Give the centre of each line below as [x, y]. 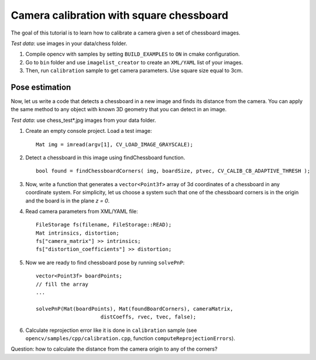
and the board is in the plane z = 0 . [68, 200]
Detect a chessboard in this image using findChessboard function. [105, 157]
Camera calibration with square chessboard [119, 15]
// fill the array [62, 284]
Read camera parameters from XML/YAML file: [82, 211]
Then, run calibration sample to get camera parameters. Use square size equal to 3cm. [134, 71]
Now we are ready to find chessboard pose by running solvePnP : [105, 262]
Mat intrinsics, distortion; [78, 233]
